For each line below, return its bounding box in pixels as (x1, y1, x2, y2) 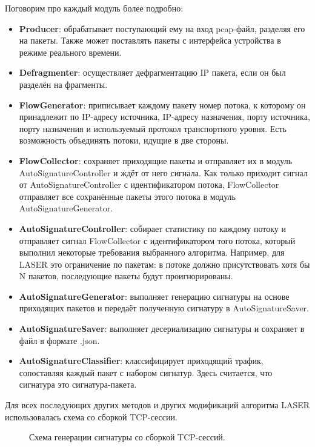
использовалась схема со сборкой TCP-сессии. (5, 410, 177, 423)
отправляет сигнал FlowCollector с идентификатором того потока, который (19, 234, 296, 247)
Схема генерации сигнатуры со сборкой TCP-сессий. (29, 431, 225, 443)
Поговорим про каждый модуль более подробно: (5, 2, 184, 14)
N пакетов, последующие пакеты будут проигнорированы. (19, 270, 233, 282)
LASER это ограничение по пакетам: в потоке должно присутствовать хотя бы (19, 257, 310, 270)
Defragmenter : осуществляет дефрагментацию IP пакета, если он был (19, 66, 286, 79)
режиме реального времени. (19, 45, 122, 58)
